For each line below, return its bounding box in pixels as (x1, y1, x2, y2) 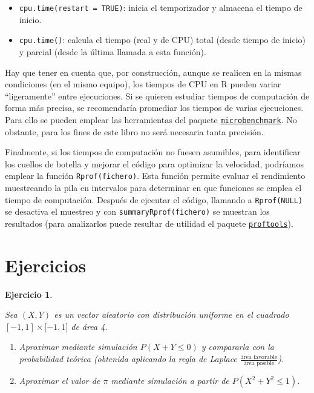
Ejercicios (5, 252, 87, 277)
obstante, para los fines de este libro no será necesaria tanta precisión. (5, 125, 264, 138)
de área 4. (71, 320, 108, 332)
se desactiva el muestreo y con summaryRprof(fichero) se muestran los (5, 205, 270, 218)
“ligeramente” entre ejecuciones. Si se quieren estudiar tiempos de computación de (5, 89, 310, 102)
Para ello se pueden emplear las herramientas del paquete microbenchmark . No (5, 113, 297, 126)
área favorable (240, 354, 278, 360)
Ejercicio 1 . (5, 287, 53, 300)
